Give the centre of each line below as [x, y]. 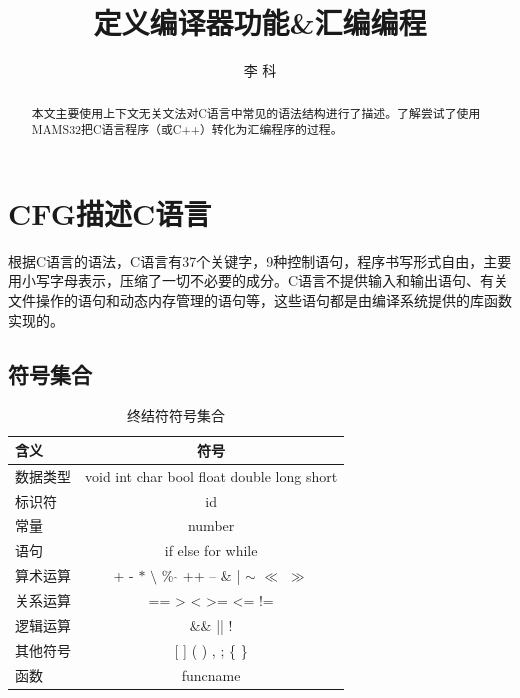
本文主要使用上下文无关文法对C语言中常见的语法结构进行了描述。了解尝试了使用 [256, 112]
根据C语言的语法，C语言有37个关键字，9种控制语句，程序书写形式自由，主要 [260, 260]
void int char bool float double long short [211, 475]
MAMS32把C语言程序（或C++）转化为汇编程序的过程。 [187, 129]
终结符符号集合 [176, 415]
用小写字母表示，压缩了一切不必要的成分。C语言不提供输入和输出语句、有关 [258, 280]
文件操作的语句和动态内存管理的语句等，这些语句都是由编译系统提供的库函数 [260, 299]
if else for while [211, 550]
